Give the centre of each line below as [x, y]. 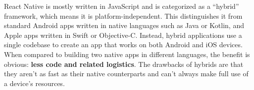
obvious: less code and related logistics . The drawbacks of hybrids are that [124, 64]
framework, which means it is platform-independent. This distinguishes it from [123, 15]
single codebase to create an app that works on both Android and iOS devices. [123, 45]
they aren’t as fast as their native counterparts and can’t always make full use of [126, 74]
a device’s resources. [34, 83]
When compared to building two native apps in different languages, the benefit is [127, 54]
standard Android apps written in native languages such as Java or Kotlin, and [124, 25]
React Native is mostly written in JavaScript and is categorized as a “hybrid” [122, 6]
